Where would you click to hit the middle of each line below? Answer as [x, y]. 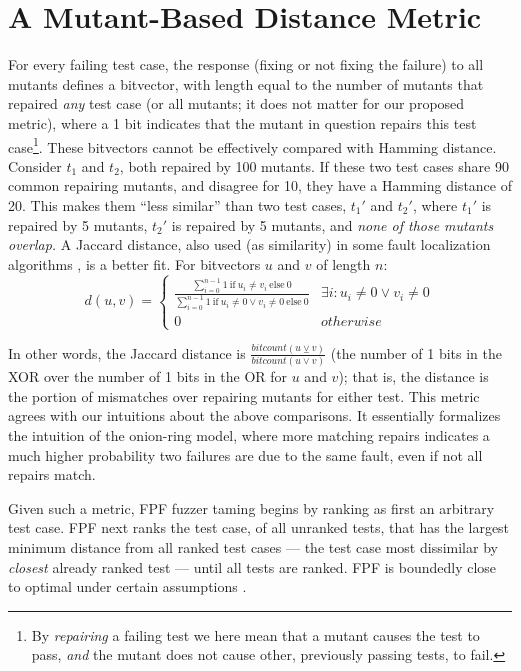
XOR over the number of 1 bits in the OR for [148, 376]
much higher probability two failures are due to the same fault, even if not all [245, 454]
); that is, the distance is [413, 376]
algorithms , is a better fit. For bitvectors [134, 263]
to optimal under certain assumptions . [127, 586]
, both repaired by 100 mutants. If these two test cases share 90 [314, 165]
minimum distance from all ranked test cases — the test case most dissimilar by [253, 546]
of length [343, 263]
